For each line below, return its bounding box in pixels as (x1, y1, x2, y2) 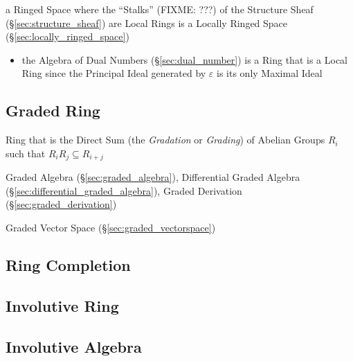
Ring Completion (6, 254, 131, 275)
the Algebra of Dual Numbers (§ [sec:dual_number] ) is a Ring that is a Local (21, 52, 347, 67)
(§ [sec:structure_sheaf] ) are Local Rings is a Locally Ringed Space (6, 15, 288, 30)
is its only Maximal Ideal (217, 66, 323, 80)
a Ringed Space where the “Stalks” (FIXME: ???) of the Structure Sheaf (6, 2, 314, 16)
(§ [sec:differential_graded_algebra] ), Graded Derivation (6, 183, 242, 197)
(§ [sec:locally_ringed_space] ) (6, 29, 129, 44)
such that (6, 146, 46, 160)
